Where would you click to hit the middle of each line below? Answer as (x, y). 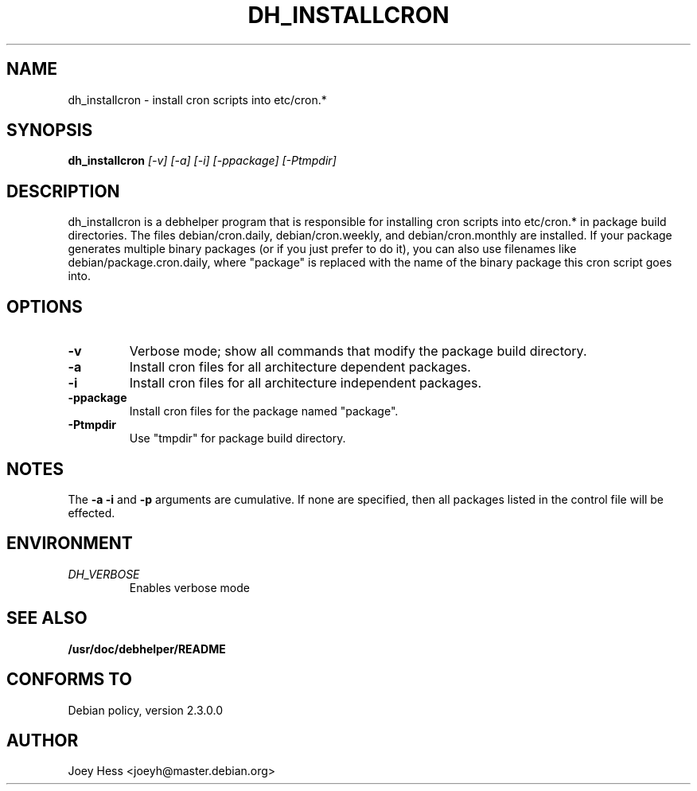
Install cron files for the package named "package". (264, 411)
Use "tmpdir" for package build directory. (238, 438)
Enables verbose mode (189, 587)
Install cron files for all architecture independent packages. (306, 383)
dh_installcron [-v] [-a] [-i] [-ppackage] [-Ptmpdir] (202, 161)
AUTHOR (43, 740)
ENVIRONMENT (70, 544)
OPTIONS (45, 306)
